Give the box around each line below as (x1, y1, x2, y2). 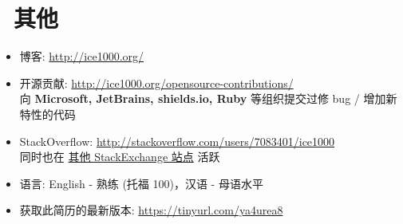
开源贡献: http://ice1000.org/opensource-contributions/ (19, 74, 294, 91)
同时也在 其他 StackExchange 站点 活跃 (19, 148, 220, 165)
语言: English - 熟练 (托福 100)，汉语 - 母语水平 (19, 175, 263, 191)
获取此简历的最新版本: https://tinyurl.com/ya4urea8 (19, 202, 283, 218)
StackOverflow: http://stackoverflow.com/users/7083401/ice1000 (19, 132, 335, 149)
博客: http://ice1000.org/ (19, 48, 144, 65)
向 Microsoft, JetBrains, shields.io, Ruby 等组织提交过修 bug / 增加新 (19, 90, 397, 107)
